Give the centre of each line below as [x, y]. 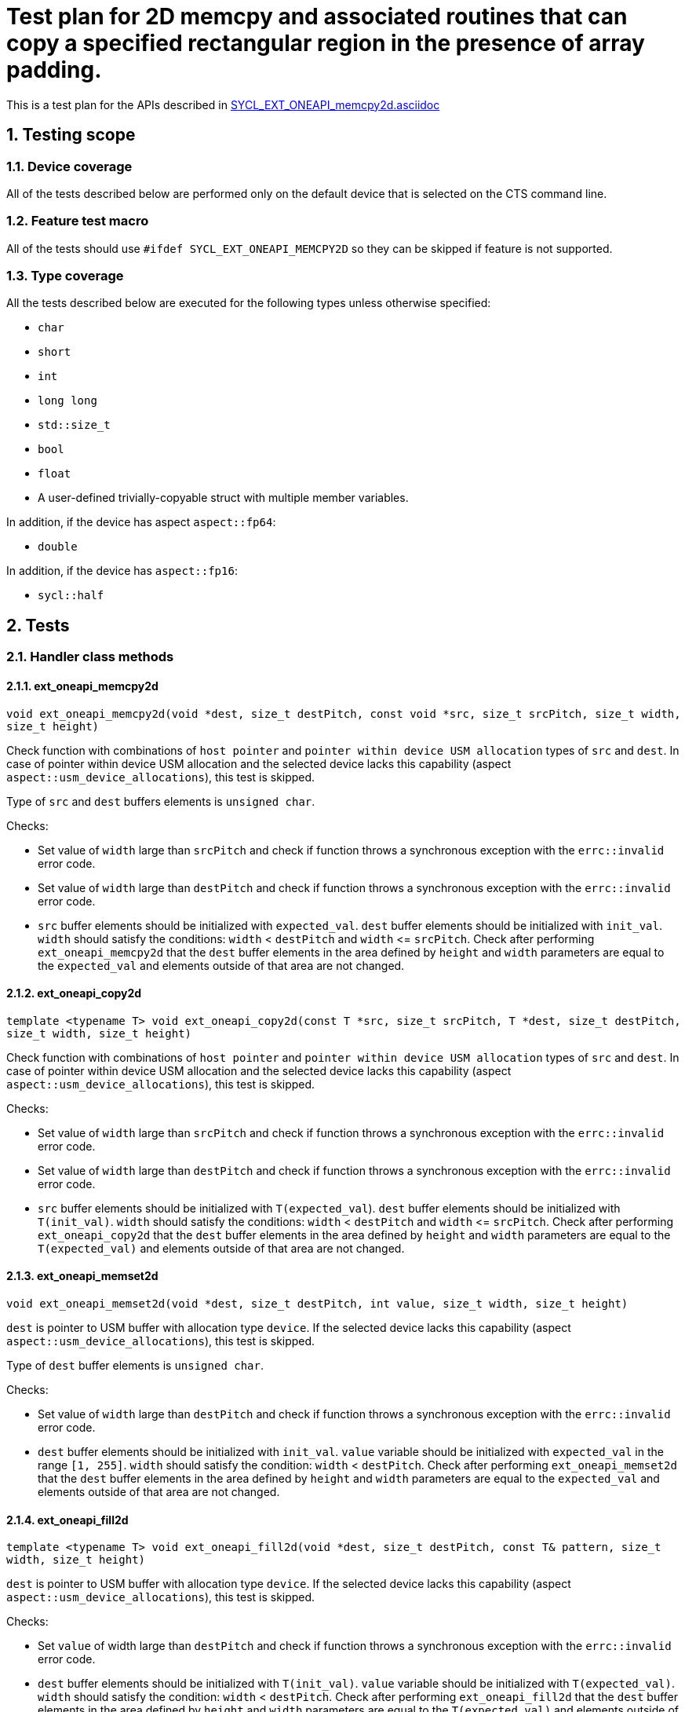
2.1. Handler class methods [90, 657]
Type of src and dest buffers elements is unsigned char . [161, 801]
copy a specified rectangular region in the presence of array [326, 43]
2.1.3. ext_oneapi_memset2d [82, 1276]
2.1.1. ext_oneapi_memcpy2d [82, 686]
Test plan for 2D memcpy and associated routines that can [317, 16]
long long [67, 401]
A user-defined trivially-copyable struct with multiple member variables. [223, 498]
